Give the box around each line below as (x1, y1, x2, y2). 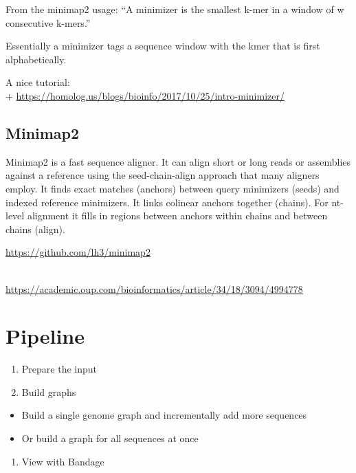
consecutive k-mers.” (5, 15, 91, 30)
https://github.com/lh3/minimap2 (5, 245, 151, 259)
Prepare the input (21, 362, 97, 376)
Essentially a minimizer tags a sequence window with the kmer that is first (5, 38, 320, 53)
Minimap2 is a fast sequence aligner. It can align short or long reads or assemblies (5, 154, 351, 168)
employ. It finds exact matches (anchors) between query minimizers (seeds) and (5, 181, 340, 195)
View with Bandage (21, 454, 104, 468)
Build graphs (21, 384, 76, 399)
